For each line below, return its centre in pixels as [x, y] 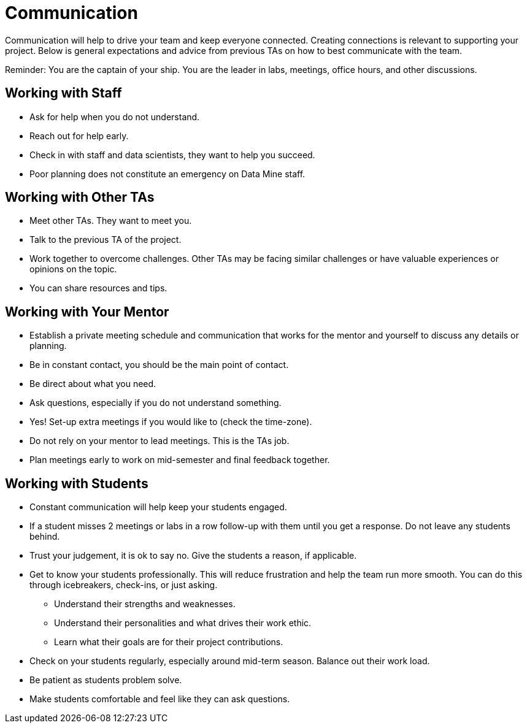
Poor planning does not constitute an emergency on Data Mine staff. [167, 174]
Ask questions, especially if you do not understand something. [156, 403]
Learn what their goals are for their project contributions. [169, 642]
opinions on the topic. [73, 269]
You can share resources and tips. [98, 288]
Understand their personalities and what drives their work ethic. [183, 623]
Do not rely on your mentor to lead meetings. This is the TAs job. [160, 441]
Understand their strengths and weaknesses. [145, 604]
